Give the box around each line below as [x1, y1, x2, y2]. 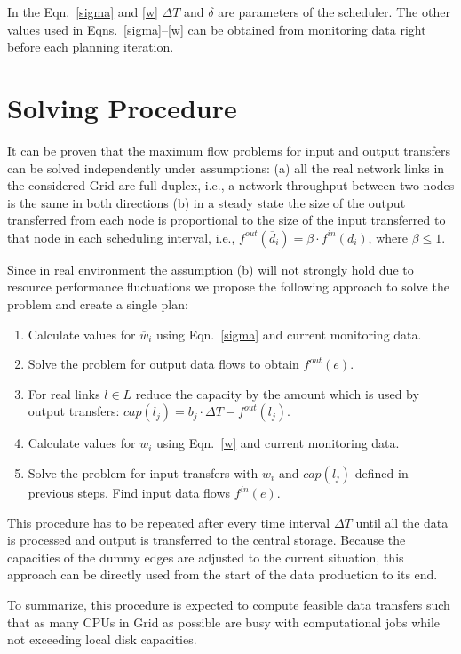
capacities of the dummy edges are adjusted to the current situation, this [7, 547, 404, 566]
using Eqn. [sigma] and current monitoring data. [155, 324, 422, 343]
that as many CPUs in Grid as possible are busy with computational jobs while [7, 612, 441, 631]
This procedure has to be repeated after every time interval [7, 513, 330, 531]
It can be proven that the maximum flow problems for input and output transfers [7, 140, 451, 159]
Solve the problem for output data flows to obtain [28, 355, 299, 373]
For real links [28, 384, 100, 403]
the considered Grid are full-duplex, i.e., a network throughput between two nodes [7, 176, 455, 195]
